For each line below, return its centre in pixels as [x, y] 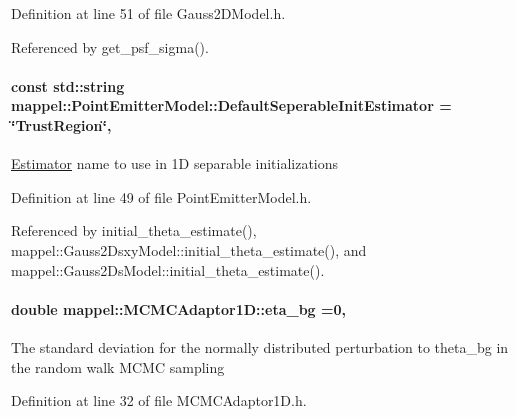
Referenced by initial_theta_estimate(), [134, 230]
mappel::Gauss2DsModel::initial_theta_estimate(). [168, 269]
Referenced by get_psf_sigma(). [110, 46]
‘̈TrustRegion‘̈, [61, 124]
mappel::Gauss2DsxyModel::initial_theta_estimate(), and [189, 249]
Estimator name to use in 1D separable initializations [175, 163]
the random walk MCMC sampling [118, 366]
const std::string [68, 85]
